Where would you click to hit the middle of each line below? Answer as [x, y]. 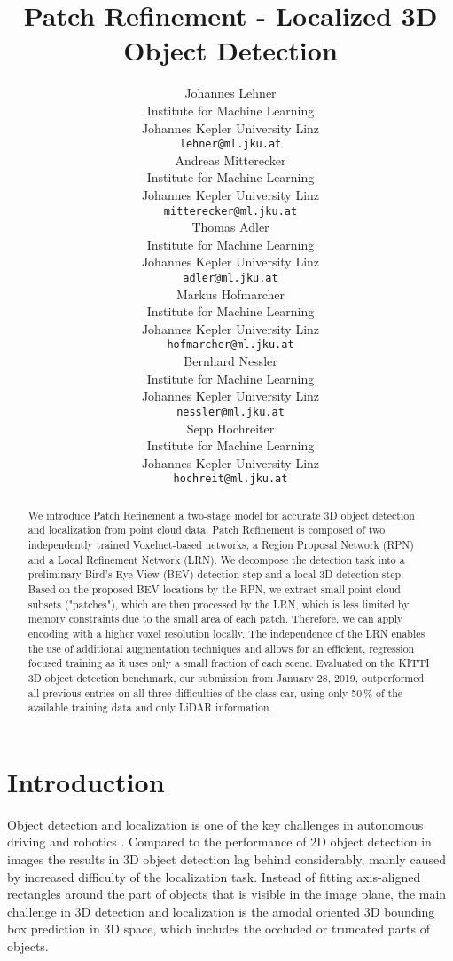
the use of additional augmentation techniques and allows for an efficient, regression [221, 648]
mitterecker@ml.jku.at [230, 211]
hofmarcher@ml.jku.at [230, 345]
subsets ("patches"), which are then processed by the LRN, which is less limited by [219, 604]
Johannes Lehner [230, 93]
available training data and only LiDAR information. [150, 707]
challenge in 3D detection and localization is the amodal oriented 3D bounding [221, 911]
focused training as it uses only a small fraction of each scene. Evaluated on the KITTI [229, 663]
